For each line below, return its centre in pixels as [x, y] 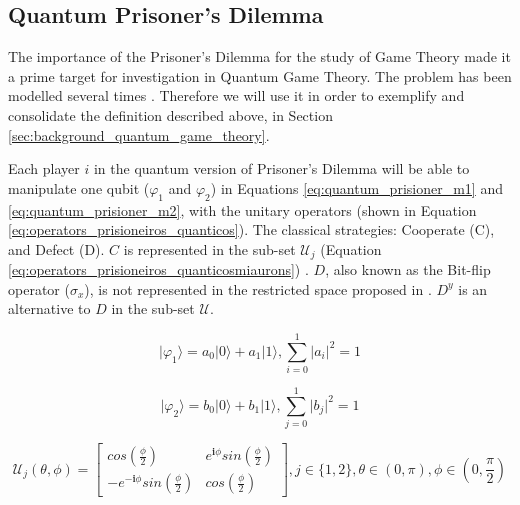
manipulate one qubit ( [79, 187]
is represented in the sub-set [209, 248]
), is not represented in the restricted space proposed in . [258, 288]
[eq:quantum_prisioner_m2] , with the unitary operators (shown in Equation [242, 209]
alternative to [49, 308]
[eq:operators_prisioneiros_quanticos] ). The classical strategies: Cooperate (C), [251, 229]
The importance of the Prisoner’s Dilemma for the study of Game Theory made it [259, 56]
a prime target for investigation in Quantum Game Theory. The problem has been [260, 75]
